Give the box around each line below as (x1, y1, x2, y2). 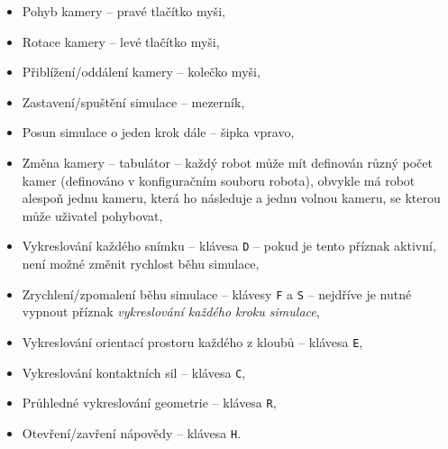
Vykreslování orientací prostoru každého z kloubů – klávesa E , (22, 332, 363, 351)
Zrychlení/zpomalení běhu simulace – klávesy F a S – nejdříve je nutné (22, 284, 412, 303)
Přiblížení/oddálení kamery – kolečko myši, (22, 62, 261, 81)
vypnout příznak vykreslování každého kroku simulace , (22, 302, 320, 321)
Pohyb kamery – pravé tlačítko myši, (22, 2, 225, 20)
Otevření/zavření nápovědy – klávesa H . (22, 423, 242, 442)
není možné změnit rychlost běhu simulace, (22, 254, 260, 272)
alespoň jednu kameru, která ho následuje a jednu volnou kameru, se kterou (22, 188, 441, 207)
